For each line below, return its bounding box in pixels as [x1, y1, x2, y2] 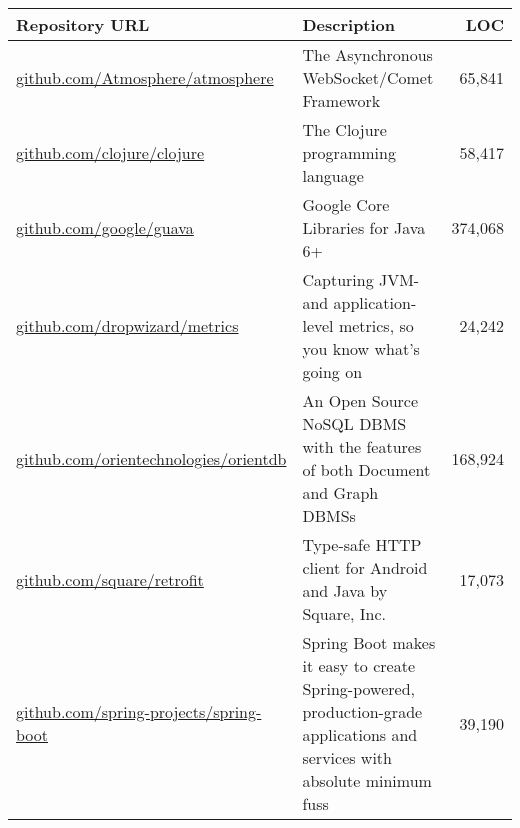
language [302, 164, 364, 187]
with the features [302, 435, 422, 458]
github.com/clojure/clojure [16, 141, 205, 164]
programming [302, 141, 396, 164]
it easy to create [302, 654, 415, 677]
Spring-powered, [302, 677, 416, 700]
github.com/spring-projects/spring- [16, 700, 262, 723]
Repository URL [16, 13, 150, 36]
